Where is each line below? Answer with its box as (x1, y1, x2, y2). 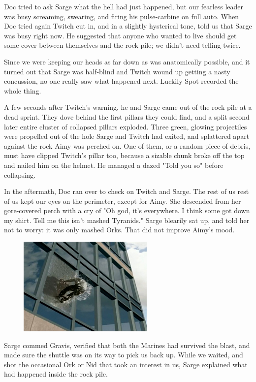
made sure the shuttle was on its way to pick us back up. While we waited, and (4, 350, 243, 360)
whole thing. (4, 85, 41, 95)
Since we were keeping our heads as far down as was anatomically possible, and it (4, 56, 250, 66)
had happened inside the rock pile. (4, 369, 108, 379)
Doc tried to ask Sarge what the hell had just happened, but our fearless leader (4, 1, 244, 11)
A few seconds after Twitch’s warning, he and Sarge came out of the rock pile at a (4, 102, 252, 112)
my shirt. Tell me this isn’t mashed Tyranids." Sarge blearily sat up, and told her (4, 215, 250, 225)
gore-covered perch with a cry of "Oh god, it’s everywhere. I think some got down (4, 205, 250, 216)
